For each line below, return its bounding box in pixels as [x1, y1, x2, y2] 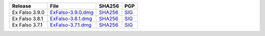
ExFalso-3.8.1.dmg [50, 15, 93, 22]
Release [12, 3, 31, 9]
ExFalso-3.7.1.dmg [50, 22, 92, 28]
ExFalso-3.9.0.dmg [50, 9, 94, 15]
